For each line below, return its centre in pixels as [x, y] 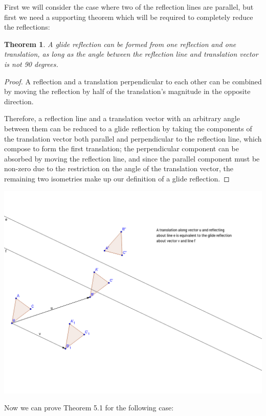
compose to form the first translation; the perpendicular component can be [121, 148]
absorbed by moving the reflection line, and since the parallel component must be [132, 158]
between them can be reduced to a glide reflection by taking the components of [128, 128]
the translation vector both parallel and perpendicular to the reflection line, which [133, 138]
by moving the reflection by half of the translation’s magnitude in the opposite [127, 91]
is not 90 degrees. [31, 64]
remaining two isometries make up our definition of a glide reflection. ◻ [117, 178]
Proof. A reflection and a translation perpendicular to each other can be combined [133, 81]
